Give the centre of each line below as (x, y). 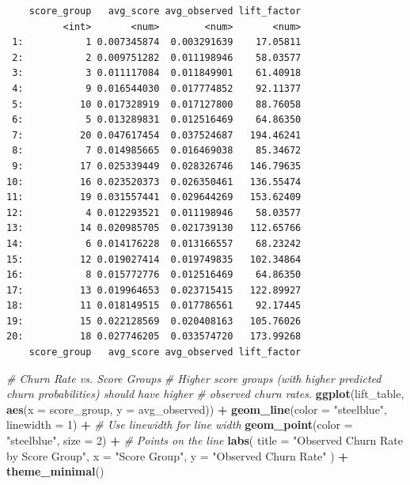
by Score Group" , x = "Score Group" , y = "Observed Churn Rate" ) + (177, 455)
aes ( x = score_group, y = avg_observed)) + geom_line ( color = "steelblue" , (197, 409)
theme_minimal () (55, 471)
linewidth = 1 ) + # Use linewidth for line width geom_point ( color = (180, 424)
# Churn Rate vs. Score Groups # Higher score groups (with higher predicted (194, 378)
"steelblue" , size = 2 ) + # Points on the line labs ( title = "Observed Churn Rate (205, 440)
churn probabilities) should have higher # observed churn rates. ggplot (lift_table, (205, 394)
